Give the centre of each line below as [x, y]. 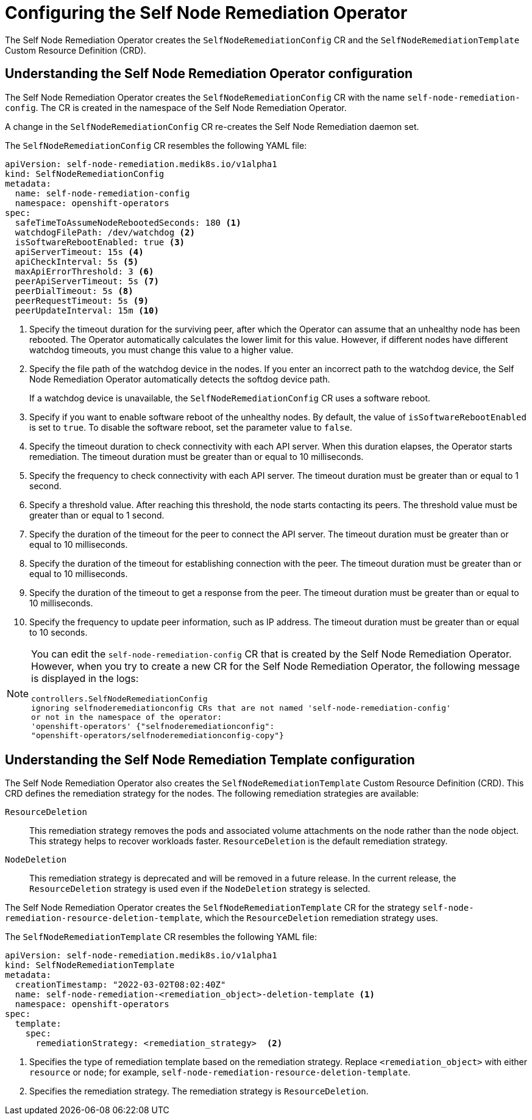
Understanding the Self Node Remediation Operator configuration [209, 74]
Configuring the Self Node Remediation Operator [206, 13]
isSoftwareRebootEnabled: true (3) [100, 242]
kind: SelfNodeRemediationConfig [85, 174]
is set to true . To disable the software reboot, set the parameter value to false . [191, 427]
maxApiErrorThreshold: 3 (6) [84, 271]
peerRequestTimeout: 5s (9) [82, 300]
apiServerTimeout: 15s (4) [79, 252]
